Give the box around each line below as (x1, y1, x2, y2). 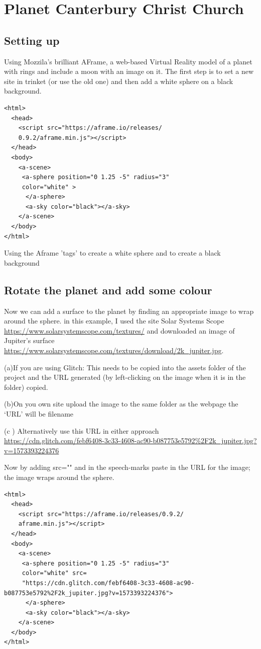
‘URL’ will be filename (4, 409, 74, 419)
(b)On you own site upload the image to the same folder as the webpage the (4, 398, 238, 409)
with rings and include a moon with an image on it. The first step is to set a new (4, 66, 254, 76)
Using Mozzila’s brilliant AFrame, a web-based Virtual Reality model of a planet (4, 56, 252, 66)
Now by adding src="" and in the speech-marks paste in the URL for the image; (4, 462, 250, 472)
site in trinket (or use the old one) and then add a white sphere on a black (4, 75, 233, 86)
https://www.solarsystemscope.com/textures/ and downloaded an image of (4, 325, 235, 336)
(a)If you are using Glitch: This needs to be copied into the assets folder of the (4, 362, 246, 372)
